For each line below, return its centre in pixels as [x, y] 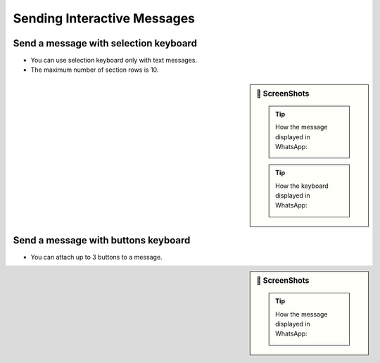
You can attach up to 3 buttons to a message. [96, 257]
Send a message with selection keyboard [105, 43]
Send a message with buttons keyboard [102, 240]
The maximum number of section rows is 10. [95, 70]
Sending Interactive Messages [104, 18]
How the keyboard [302, 186]
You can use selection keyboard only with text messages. [114, 60]
